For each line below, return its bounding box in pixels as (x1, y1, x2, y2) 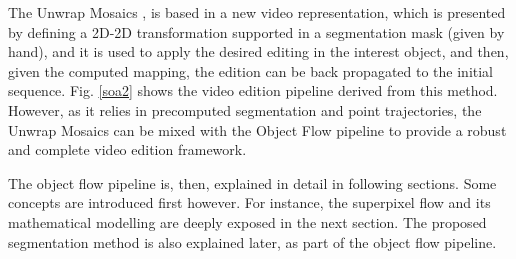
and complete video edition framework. (8, 139, 247, 160)
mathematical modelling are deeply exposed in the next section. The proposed (8, 211, 487, 232)
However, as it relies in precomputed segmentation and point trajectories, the (8, 99, 482, 120)
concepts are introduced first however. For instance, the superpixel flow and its (8, 192, 491, 213)
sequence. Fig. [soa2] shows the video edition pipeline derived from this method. (8, 80, 498, 101)
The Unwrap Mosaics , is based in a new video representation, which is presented (8, 2, 506, 22)
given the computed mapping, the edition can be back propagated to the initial (8, 60, 494, 81)
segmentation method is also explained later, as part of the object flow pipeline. (8, 231, 497, 252)
